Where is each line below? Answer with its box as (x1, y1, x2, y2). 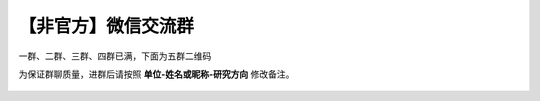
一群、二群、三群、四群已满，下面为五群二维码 (18, 50, 212, 62)
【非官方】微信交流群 (18, 15, 195, 37)
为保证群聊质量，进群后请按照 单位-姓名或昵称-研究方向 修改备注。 (18, 68, 295, 80)
